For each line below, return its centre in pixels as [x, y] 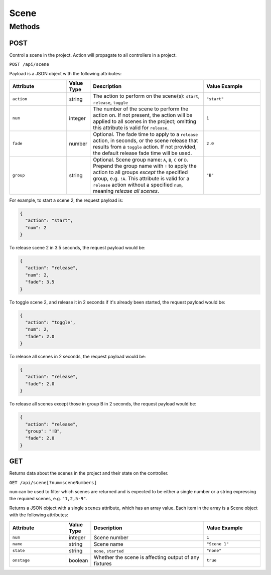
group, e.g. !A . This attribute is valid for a [141, 178]
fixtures [103, 563]
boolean [78, 560]
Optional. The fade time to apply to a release [146, 134]
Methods [25, 27]
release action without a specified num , [138, 185]
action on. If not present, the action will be [143, 115]
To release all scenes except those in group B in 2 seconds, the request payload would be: [103, 404]
